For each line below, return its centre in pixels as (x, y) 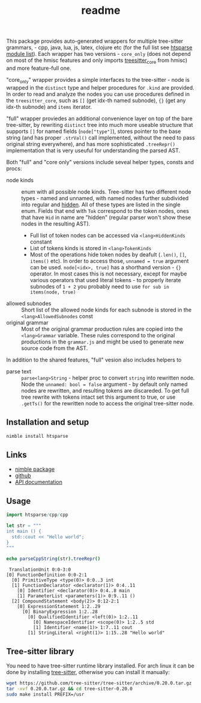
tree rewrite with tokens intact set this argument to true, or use (98, 397)
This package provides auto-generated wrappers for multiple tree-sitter (95, 41)
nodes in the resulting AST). (56, 224)
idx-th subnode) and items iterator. (49, 106)
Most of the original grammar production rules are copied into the (102, 329)
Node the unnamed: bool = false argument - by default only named (104, 384)
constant (41, 242)
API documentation (39, 482)
